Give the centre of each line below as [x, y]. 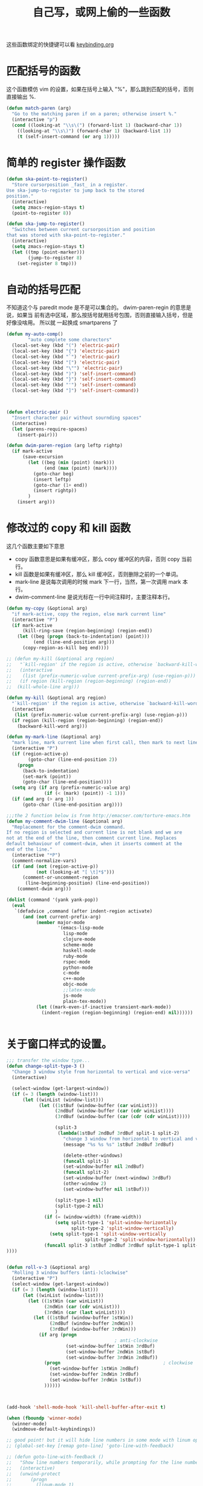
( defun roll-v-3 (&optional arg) [48, 1267]
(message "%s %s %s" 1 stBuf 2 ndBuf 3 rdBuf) [118, 1144]
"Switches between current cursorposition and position [83, 230]
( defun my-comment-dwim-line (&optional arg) [64, 821]
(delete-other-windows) [93, 1156]
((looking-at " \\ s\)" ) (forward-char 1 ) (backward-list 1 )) [94, 131]
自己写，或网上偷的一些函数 [101, 12]
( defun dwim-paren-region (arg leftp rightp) [64, 446]
